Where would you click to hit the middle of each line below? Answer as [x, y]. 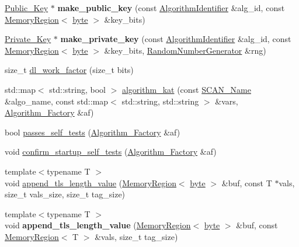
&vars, [227, 101]
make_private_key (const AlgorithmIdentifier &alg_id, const [176, 39]
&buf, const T [247, 182]
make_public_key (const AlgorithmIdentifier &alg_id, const [171, 8]
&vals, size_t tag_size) [136, 236]
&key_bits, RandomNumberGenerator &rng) [185, 50]
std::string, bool [77, 89]
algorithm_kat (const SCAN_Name [186, 89]
